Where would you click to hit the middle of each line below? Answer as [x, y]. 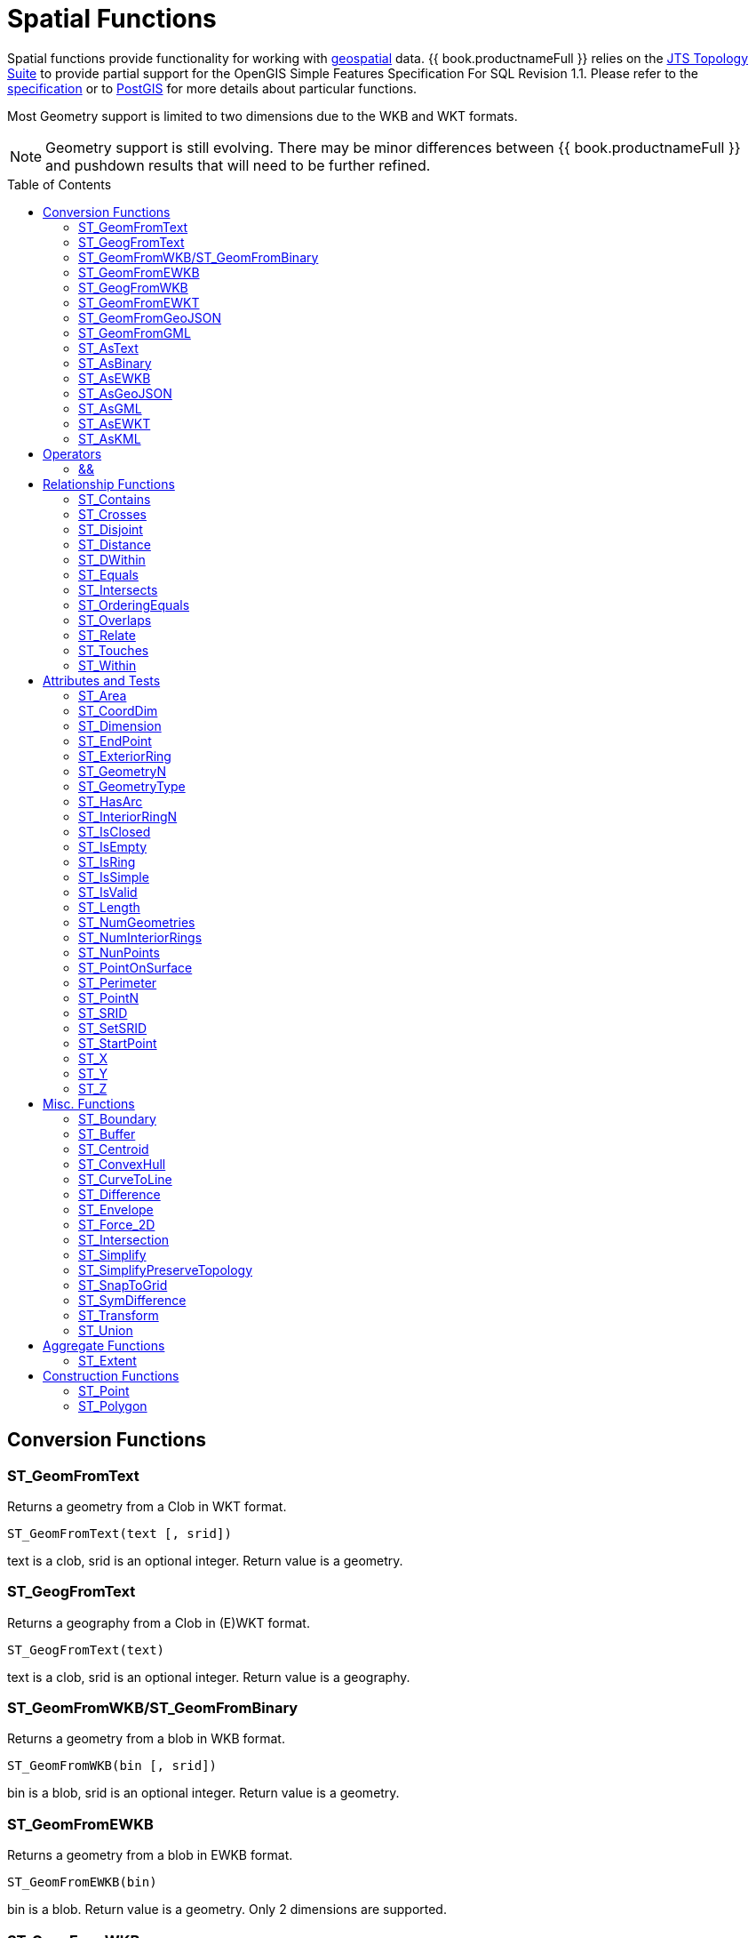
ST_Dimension [120, 725]
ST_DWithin [112, 559]
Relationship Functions [109, 484]
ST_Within [107, 665]
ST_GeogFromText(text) [86, 1650]
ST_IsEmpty [113, 846]
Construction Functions [111, 1375]
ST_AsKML [110, 438]
